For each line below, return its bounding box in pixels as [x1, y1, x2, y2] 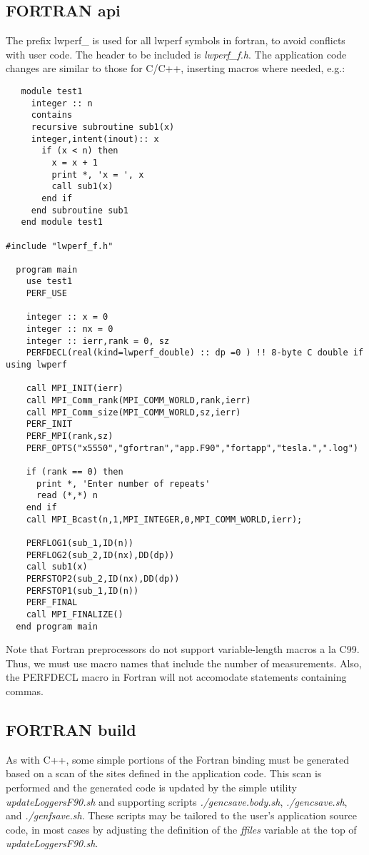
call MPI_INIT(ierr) [26, 383, 123, 394]
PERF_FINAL [26, 597, 78, 608]
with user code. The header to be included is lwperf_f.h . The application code [6, 46, 347, 61]
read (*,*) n [36, 490, 98, 501]
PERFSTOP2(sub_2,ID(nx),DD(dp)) [26, 573, 180, 584]
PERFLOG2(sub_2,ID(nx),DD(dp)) [26, 550, 175, 560]
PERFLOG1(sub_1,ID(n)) [26, 537, 133, 548]
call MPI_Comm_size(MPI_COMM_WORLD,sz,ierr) [26, 407, 241, 418]
